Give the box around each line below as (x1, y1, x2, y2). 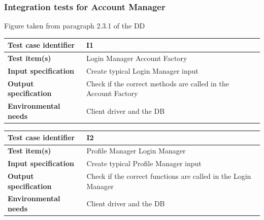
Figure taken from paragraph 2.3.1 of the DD (4, 20, 145, 31)
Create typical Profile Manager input (86, 158, 202, 169)
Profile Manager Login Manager (86, 145, 186, 156)
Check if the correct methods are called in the (86, 78, 229, 88)
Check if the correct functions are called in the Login (86, 171, 251, 181)
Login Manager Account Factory (86, 53, 187, 64)
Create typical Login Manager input (86, 66, 199, 76)
